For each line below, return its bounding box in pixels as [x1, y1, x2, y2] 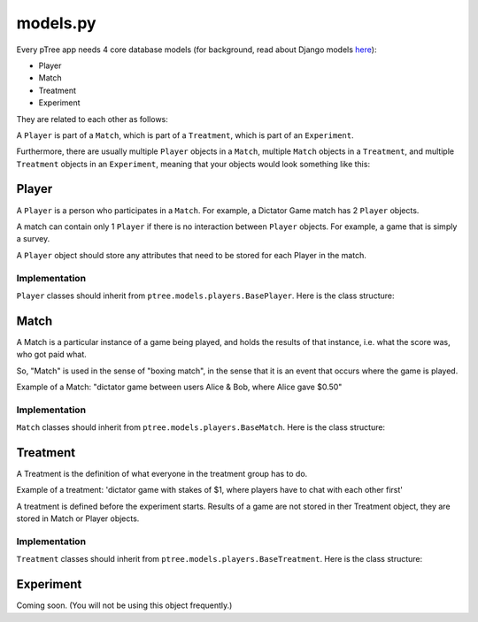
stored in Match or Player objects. [16, 513, 140, 524]
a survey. [16, 234, 50, 244]
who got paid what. [16, 349, 88, 360]
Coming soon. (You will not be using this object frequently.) [16, 600, 233, 610]
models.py [16, 13, 96, 33]
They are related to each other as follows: [16, 113, 168, 124]
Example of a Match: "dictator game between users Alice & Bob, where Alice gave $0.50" [16, 381, 343, 392]
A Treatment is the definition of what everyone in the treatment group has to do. [16, 469, 308, 480]
